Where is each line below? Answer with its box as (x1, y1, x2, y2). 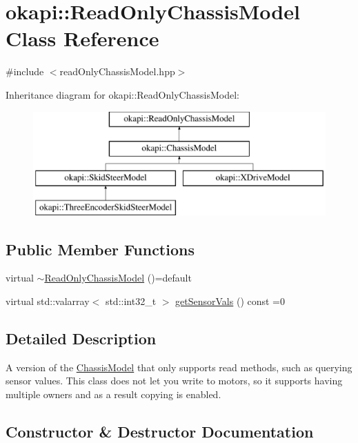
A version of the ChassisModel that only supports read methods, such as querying (6, 360, 352, 374)
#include (6, 64, 44, 79)
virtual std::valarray (6, 294, 90, 308)
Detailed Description (6, 328, 157, 349)
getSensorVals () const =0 (175, 294, 286, 308)
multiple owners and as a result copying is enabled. (6, 387, 221, 402)
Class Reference (6, 24, 159, 52)
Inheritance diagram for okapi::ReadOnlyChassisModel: (6, 87, 239, 101)
